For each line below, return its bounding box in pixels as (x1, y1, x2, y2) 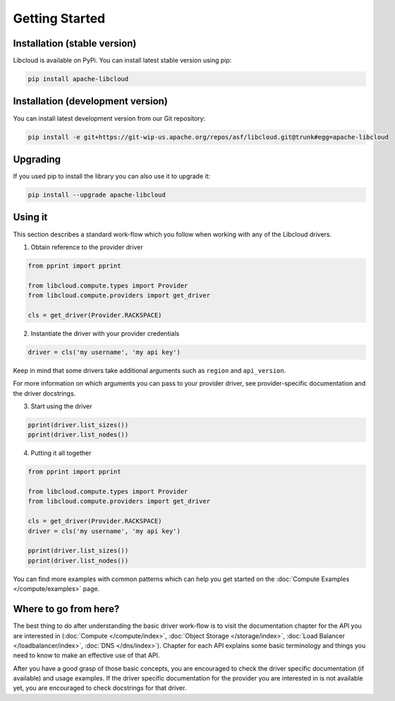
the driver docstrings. (13, 389, 76, 398)
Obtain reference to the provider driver (30, 243, 144, 251)
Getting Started (13, 11, 106, 26)
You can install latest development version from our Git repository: (13, 114, 206, 123)
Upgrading (13, 153, 61, 165)
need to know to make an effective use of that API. (13, 651, 160, 659)
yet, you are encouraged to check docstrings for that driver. (13, 684, 187, 693)
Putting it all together (30, 449, 92, 458)
